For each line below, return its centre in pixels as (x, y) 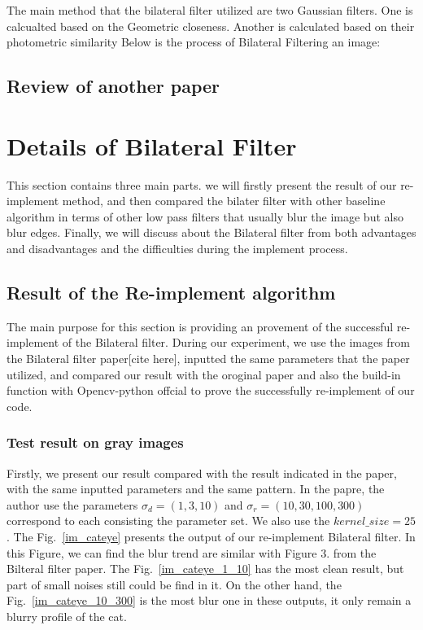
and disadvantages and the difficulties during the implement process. (177, 249)
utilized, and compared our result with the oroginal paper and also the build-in (204, 374)
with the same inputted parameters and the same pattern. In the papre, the (196, 489)
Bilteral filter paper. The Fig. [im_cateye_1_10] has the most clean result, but (205, 569)
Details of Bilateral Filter (152, 145)
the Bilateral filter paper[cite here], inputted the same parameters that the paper (208, 359)
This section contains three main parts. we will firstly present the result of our (202, 184)
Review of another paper (113, 86)
